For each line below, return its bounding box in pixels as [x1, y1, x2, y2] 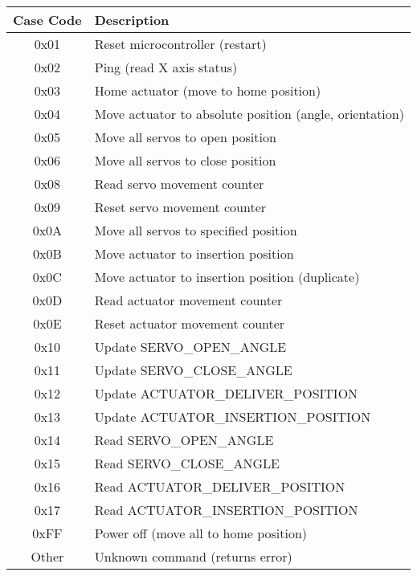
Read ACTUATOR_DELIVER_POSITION [94, 477, 345, 496]
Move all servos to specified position [94, 221, 297, 239]
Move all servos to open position [94, 128, 276, 146]
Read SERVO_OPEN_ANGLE [94, 431, 274, 449]
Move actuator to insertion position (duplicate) [94, 268, 360, 286]
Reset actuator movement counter [94, 314, 285, 333]
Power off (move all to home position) [94, 524, 308, 542]
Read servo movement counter [94, 174, 264, 193]
